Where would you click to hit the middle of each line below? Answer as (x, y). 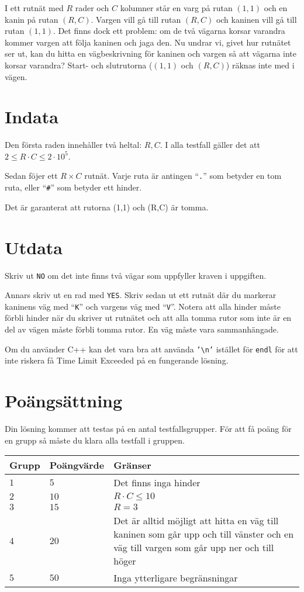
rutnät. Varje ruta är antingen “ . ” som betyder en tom (183, 176)
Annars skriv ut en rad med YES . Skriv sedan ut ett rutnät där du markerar (141, 295)
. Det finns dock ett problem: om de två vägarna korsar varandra (169, 31)
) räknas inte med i (260, 65)
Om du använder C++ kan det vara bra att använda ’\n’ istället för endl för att (151, 349)
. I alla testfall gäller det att (210, 145)
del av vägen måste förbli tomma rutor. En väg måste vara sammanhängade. (142, 329)
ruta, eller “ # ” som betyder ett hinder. (73, 187)
